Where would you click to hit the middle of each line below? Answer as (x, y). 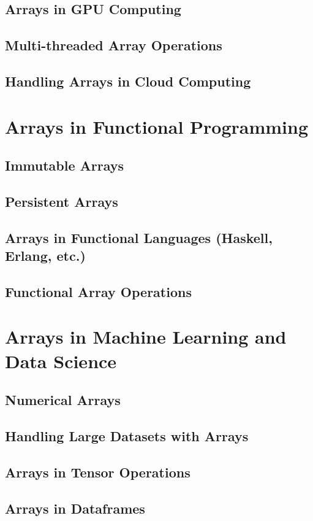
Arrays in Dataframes (75, 508)
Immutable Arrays (64, 165)
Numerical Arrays (63, 400)
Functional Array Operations (98, 291)
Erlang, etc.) (45, 256)
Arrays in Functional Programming (157, 126)
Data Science (61, 361)
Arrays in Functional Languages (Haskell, (139, 237)
